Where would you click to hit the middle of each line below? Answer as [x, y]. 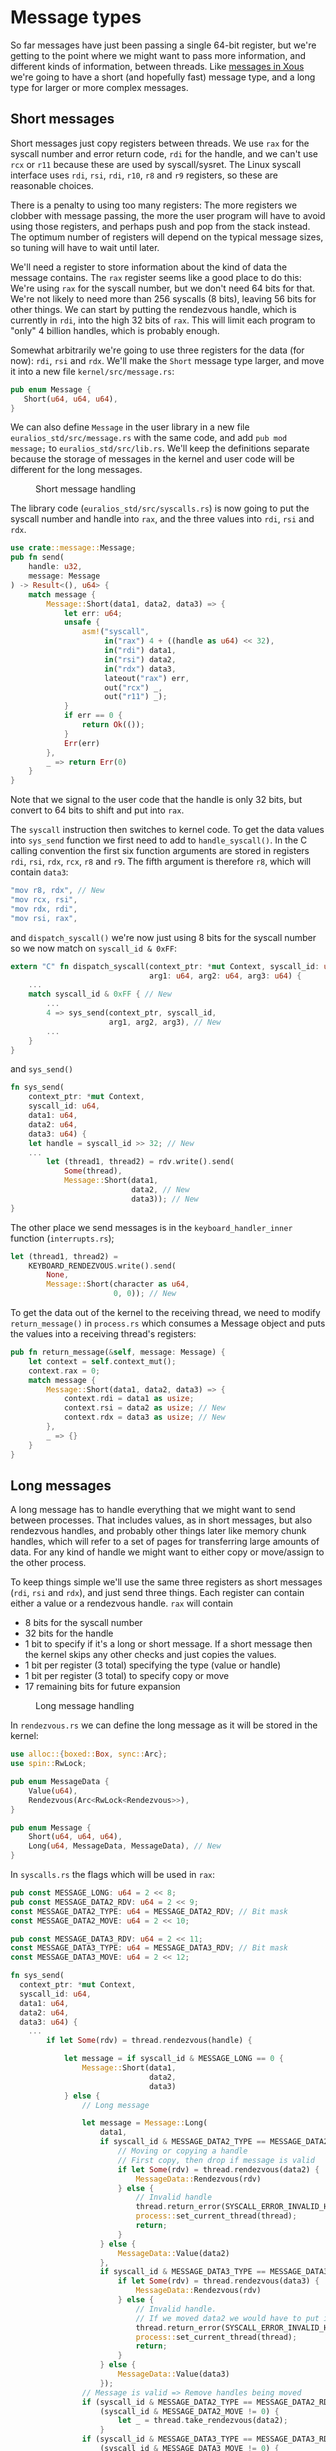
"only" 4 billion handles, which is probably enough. [115, 330]
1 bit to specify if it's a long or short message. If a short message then [168, 1644]
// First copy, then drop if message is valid [216, 2160]
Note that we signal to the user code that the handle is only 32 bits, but [156, 800]
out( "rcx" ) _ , [133, 687]
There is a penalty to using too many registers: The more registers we [154, 205]
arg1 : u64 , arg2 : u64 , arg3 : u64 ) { [225, 976]
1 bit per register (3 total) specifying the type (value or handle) [153, 1665]
